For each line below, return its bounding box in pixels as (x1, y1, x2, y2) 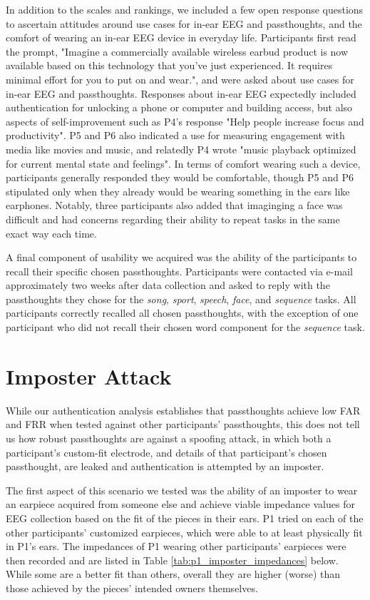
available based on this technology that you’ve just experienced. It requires (6, 58, 333, 73)
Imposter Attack (6, 361, 172, 390)
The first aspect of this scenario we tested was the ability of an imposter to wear (6, 482, 358, 497)
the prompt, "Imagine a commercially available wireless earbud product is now (6, 44, 349, 59)
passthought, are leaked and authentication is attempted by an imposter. (6, 459, 324, 474)
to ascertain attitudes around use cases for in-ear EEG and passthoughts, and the (6, 16, 362, 31)
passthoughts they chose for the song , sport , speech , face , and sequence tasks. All (6, 291, 356, 306)
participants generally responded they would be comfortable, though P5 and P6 (6, 170, 354, 185)
